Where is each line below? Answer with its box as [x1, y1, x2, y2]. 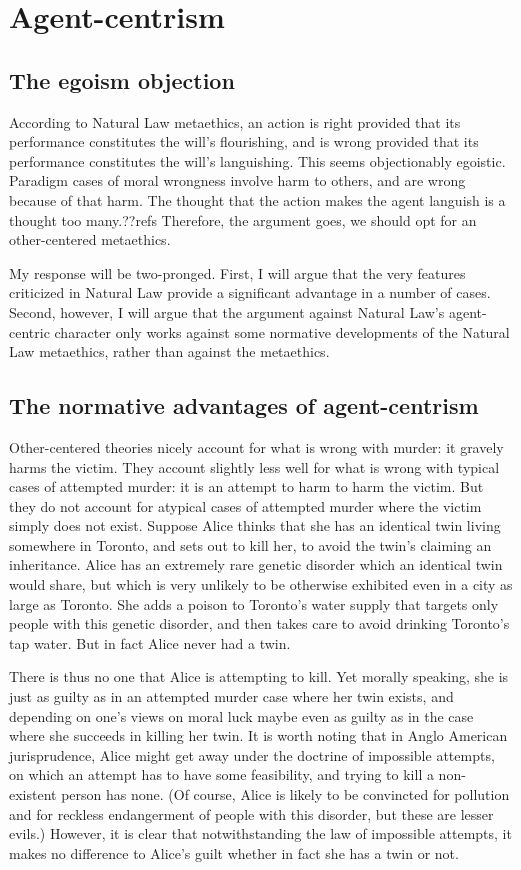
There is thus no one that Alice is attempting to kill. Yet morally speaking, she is [9, 666, 509, 687]
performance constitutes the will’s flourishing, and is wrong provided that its [9, 131, 479, 152]
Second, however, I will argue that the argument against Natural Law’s [9, 301, 445, 322]
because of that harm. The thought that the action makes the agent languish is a [9, 189, 506, 210]
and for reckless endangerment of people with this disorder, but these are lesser [9, 803, 494, 824]
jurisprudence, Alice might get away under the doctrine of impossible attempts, [9, 744, 495, 765]
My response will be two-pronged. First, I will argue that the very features [9, 262, 466, 283]
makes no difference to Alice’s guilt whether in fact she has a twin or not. [9, 842, 459, 863]
